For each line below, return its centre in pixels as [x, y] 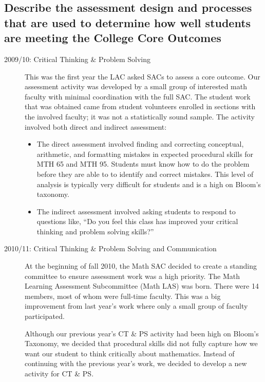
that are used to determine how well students [128, 22]
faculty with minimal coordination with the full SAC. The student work [138, 96]
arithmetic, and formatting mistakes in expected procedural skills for [145, 154]
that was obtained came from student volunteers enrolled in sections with [140, 106]
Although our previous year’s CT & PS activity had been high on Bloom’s [142, 333]
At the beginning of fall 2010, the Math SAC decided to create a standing [141, 266]
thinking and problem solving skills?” [95, 231]
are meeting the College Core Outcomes [113, 38]
